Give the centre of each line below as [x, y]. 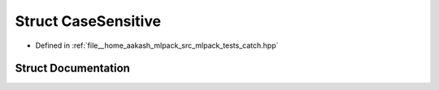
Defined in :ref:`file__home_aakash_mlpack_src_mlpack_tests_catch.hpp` [157, 45]
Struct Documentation [72, 69]
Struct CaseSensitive [88, 21]
